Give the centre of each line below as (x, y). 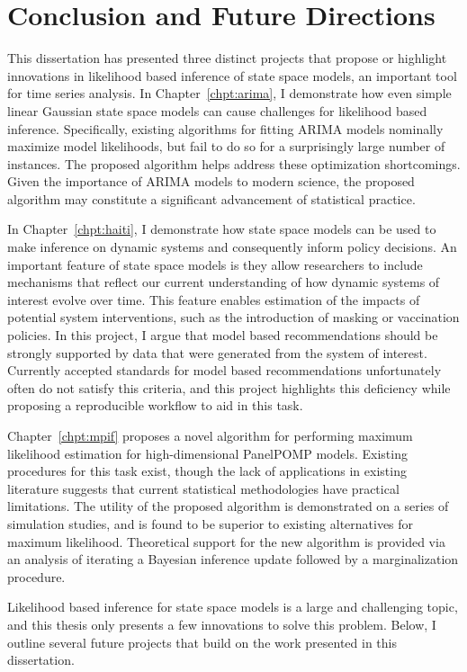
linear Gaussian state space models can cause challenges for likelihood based (217, 110)
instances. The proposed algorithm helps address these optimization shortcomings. (234, 163)
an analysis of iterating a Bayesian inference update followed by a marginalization (233, 559)
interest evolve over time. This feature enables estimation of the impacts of (214, 299)
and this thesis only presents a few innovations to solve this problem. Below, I (222, 624)
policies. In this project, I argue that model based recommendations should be (223, 335)
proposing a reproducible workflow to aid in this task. (155, 405)
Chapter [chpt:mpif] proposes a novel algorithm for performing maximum (210, 435)
